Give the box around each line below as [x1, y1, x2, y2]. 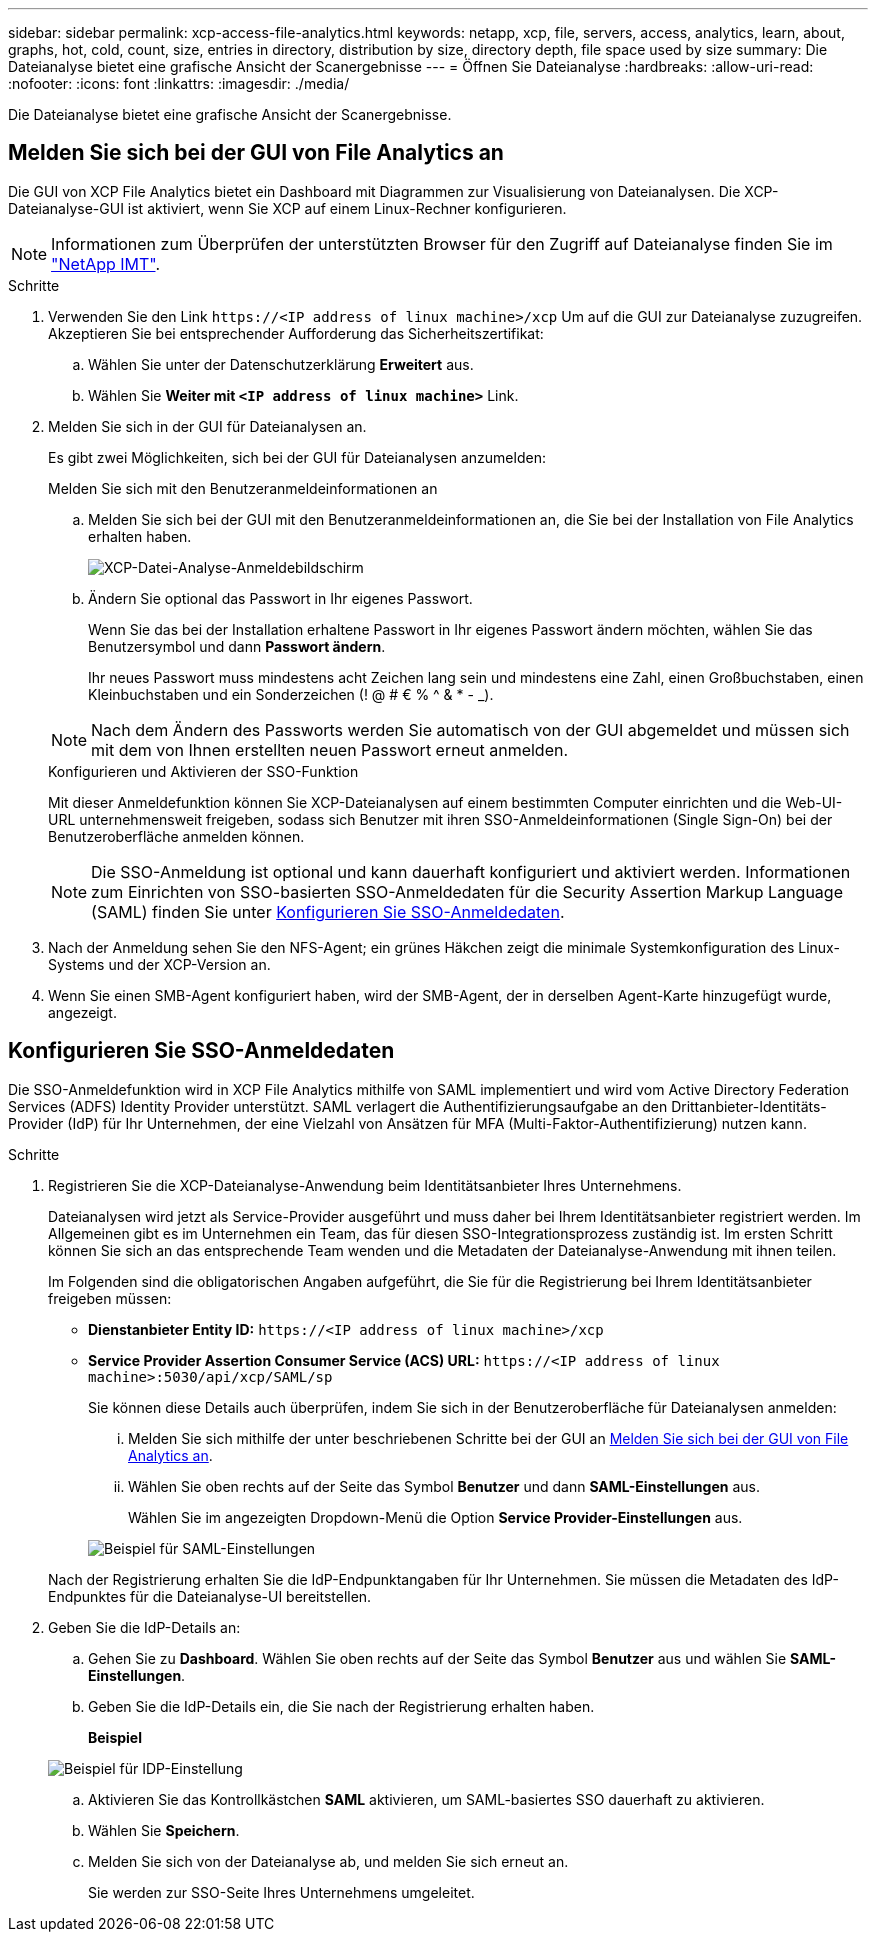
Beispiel [88, 1728, 142, 1746]
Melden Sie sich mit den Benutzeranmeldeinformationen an [48, 479, 438, 497]
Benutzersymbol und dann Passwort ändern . [88, 637, 386, 655]
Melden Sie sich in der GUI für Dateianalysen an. [48, 417, 367, 435]
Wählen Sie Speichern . [88, 1821, 240, 1839]
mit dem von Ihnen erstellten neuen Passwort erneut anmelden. [91, 739, 569, 760]
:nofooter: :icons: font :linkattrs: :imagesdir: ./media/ [8, 75, 350, 92]
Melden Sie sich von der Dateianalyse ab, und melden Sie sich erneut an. [88, 1852, 569, 1870]
